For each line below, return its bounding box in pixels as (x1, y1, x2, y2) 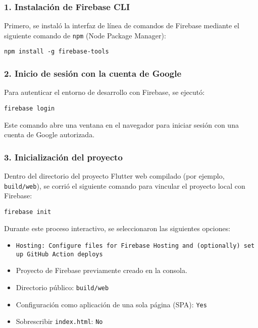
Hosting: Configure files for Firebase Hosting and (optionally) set (16, 242, 255, 250)
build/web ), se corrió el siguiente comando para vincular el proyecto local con (4, 180, 245, 191)
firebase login (4, 104, 55, 112)
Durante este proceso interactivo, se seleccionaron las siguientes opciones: (4, 223, 231, 233)
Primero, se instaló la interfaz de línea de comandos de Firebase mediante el (4, 20, 239, 31)
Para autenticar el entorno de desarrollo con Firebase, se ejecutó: (4, 87, 205, 97)
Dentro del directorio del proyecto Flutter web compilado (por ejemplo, (4, 171, 225, 181)
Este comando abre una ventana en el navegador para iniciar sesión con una (4, 119, 239, 130)
